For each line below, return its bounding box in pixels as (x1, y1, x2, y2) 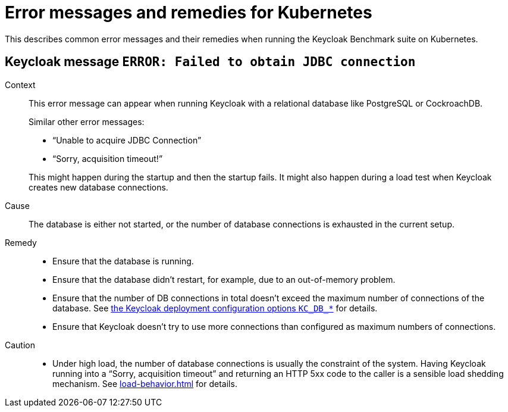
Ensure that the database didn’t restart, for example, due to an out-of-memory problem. (52, 274, 396, 285)
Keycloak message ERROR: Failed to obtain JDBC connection (5, 54, 416, 70)
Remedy (5, 237, 37, 248)
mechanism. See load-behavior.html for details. (52, 378, 237, 389)
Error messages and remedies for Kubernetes (5, 2, 372, 23)
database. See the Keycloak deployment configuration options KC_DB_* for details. (52, 302, 378, 313)
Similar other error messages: (29, 116, 145, 127)
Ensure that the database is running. (52, 255, 194, 266)
